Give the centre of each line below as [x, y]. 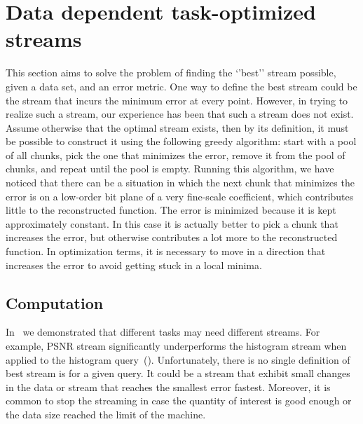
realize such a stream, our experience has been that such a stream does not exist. [180, 114]
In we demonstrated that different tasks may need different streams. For [163, 332]
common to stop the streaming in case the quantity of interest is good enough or [179, 401]
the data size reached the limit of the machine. [106, 414]
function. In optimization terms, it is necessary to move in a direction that [166, 251]
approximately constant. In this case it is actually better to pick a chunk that [172, 223]
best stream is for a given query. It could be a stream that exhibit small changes [178, 373]
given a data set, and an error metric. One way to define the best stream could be [181, 86]
